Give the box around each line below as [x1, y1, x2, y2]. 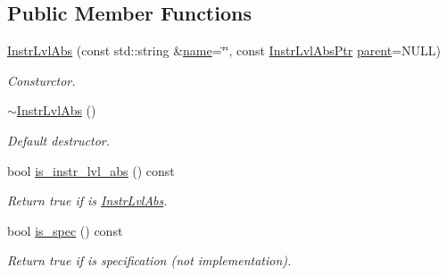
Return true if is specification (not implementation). [7, 251, 292, 270]
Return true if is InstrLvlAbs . [7, 191, 168, 210]
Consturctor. [7, 71, 76, 89]
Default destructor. [7, 130, 111, 149]
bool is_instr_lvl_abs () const [7, 161, 175, 180]
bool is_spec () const [7, 221, 123, 239]
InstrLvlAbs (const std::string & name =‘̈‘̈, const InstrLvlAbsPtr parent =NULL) [7, 41, 442, 60]
